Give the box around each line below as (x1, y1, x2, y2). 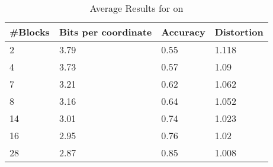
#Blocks (9, 25, 50, 38)
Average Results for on (89, 1, 184, 15)
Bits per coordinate (59, 25, 152, 38)
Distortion (214, 25, 264, 38)
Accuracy (161, 25, 205, 38)
